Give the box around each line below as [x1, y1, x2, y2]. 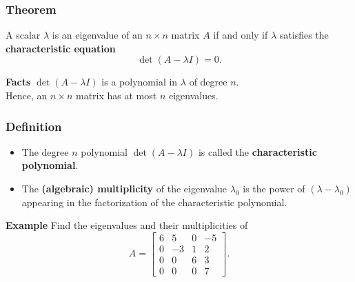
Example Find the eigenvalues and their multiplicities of [6, 218, 248, 232]
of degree [189, 74, 227, 89]
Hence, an [6, 88, 48, 102]
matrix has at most [75, 88, 157, 102]
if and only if [213, 28, 268, 42]
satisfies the [279, 28, 329, 42]
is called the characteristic [198, 144, 317, 159]
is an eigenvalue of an [52, 28, 143, 42]
